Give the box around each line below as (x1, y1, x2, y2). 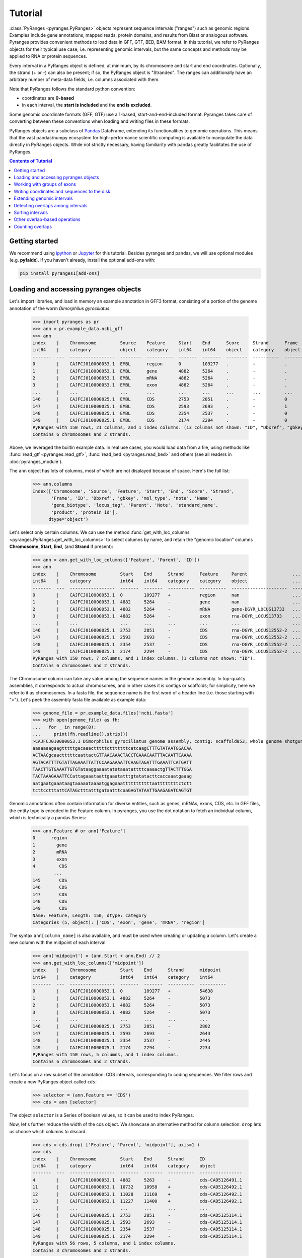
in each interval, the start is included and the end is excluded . (22, 102, 152, 108)
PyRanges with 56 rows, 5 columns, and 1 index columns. (32, 1240, 176, 1246)
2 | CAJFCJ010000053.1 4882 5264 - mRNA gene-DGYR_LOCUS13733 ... (32, 606, 300, 612)
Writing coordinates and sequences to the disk (14, 188, 111, 194)
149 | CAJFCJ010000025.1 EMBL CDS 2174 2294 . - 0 (32, 418, 287, 423)
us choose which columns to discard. (9, 1128, 87, 1134)
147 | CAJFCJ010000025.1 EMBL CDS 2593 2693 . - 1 (32, 403, 287, 409)
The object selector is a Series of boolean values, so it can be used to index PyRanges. (9, 1112, 194, 1118)
